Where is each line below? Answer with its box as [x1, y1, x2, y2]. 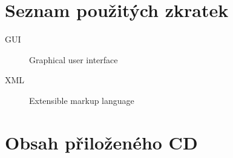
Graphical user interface [29, 53, 118, 66]
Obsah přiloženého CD [5, 129, 198, 154]
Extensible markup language [29, 94, 134, 106]
